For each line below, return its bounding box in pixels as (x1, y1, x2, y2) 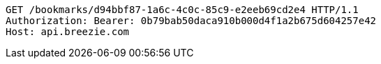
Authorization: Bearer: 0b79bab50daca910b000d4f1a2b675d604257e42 (6, 15, 377, 26)
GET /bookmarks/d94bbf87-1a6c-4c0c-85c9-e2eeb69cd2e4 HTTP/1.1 (6, 4, 359, 15)
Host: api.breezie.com (6, 26, 130, 37)
